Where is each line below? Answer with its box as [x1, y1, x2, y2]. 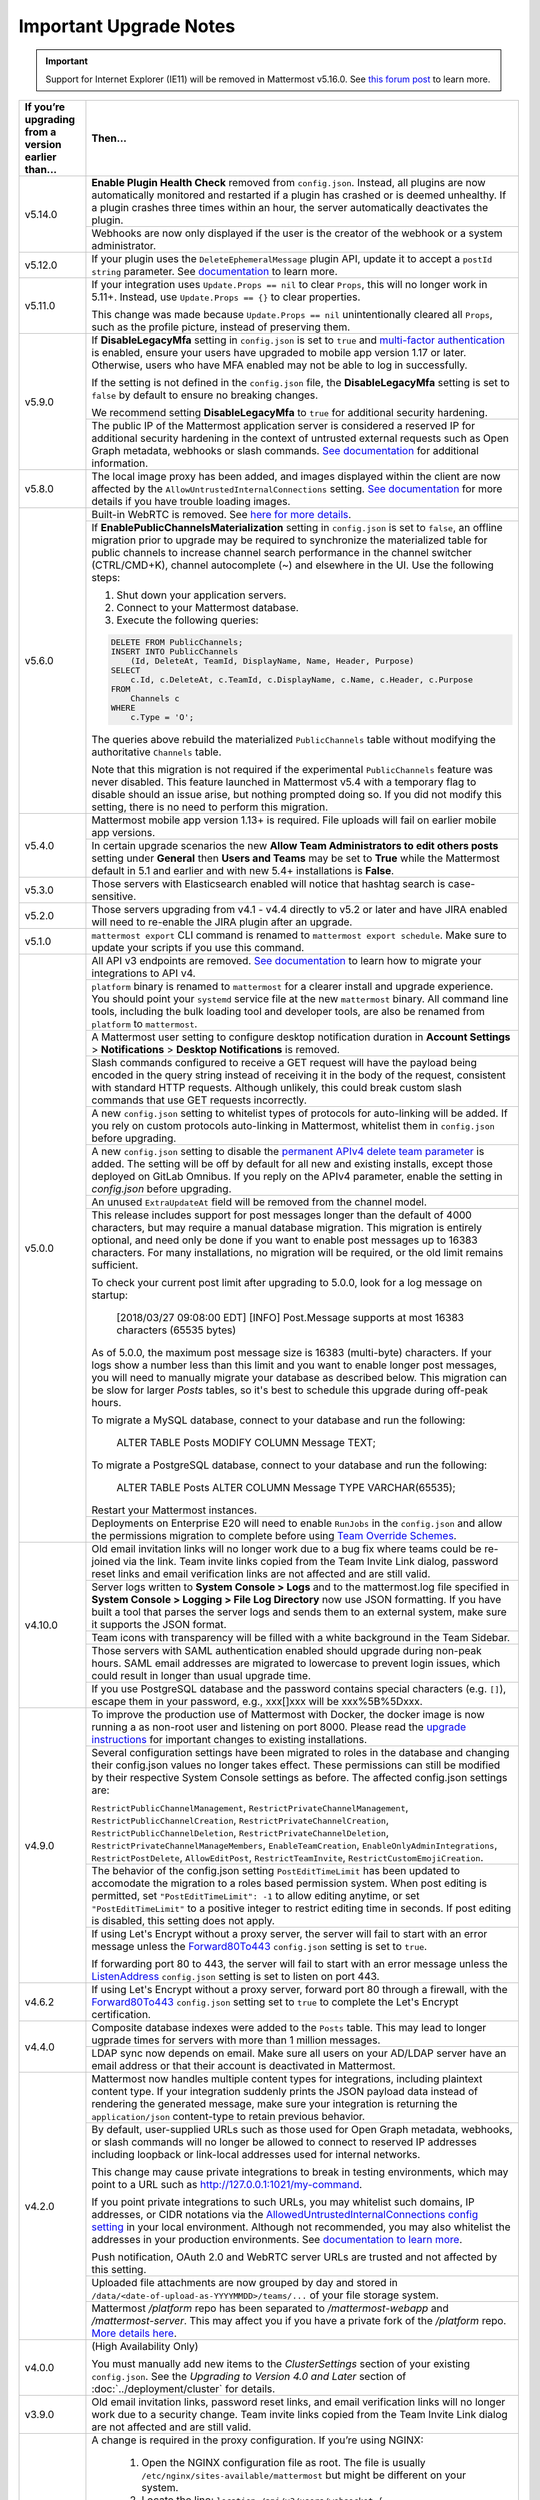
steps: [91, 571, 121, 585]
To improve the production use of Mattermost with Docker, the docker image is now [91, 1708, 485, 1722]
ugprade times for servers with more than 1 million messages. [91, 2033, 381, 2047]
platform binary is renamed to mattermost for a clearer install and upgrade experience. [91, 980, 494, 994]
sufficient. [91, 1258, 139, 1272]
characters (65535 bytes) [116, 1323, 237, 1337]
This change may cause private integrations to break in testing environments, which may [91, 2165, 509, 2179]
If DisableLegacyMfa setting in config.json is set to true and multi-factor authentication [91, 333, 505, 347]
